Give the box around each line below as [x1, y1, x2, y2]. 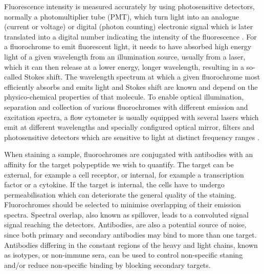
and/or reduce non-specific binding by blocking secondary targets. [4, 259, 211, 270]
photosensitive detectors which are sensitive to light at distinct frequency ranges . [4, 131, 259, 142]
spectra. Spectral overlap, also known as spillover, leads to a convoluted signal [4, 209, 249, 220]
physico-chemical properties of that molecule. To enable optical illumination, [4, 91, 244, 102]
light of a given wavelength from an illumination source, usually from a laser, [4, 51, 246, 62]
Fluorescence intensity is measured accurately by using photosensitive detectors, [4, 1, 255, 11]
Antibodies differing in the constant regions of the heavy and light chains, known [4, 239, 258, 250]
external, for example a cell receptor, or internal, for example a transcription [4, 169, 244, 180]
